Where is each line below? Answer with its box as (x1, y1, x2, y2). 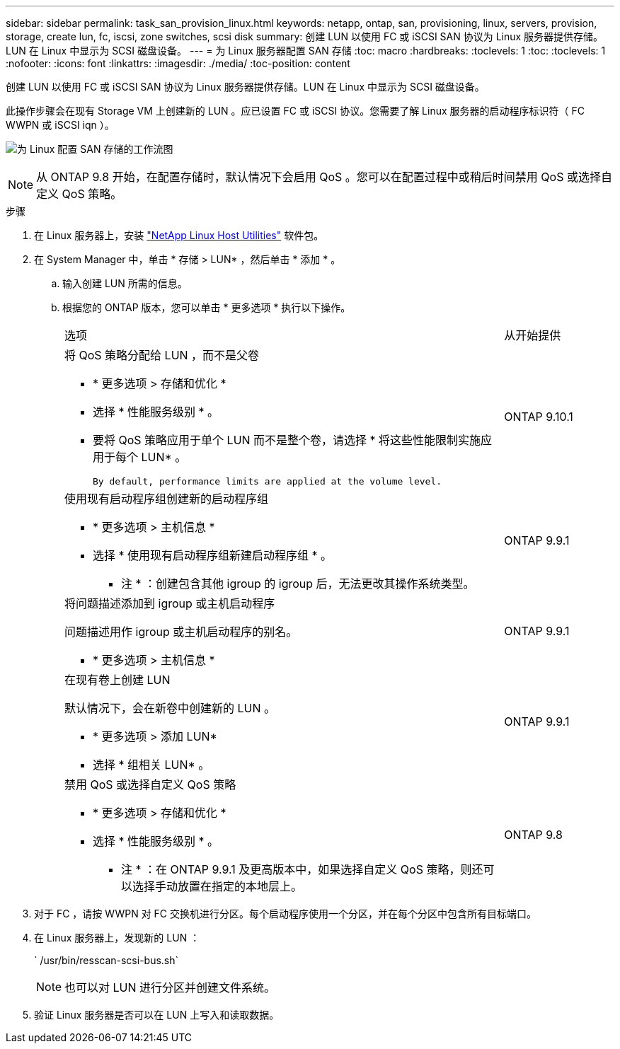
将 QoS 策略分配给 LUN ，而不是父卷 (64, 348, 260, 362)
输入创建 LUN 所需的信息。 (62, 277, 188, 289)
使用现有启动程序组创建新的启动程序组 (64, 492, 269, 506)
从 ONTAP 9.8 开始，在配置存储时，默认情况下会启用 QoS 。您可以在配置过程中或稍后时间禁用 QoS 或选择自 (36, 170, 612, 184)
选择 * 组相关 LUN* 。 (93, 758, 210, 772)
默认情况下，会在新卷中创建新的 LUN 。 (64, 701, 276, 715)
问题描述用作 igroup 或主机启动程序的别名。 (64, 625, 298, 639)
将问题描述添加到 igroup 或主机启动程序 (64, 596, 275, 610)
